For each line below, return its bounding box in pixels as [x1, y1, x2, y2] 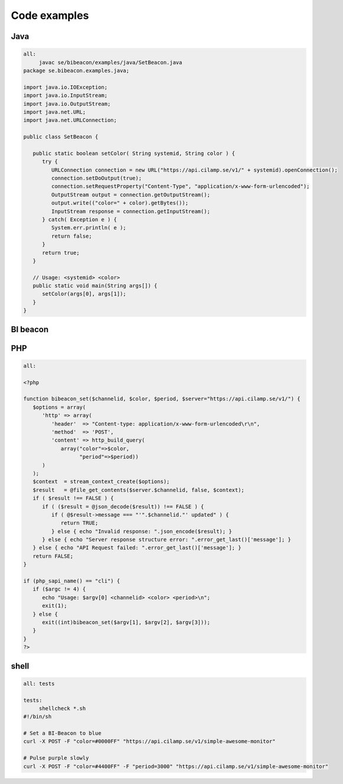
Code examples [11, 9, 89, 22]
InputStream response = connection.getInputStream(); [51, 208, 211, 215]
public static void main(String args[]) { [32, 283, 158, 289]
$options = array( [32, 404, 86, 410]
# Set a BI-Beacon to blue [23, 730, 102, 737]
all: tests [23, 680, 55, 687]
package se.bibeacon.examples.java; [23, 67, 130, 74]
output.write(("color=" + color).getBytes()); [51, 200, 189, 206]
